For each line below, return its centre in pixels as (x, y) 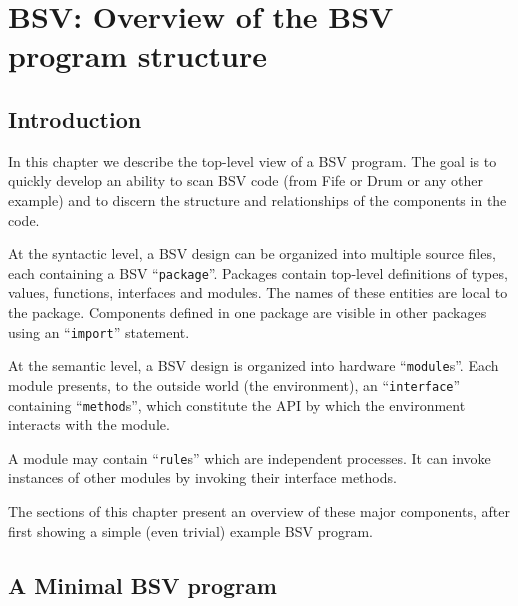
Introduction (75, 118)
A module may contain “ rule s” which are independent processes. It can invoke (249, 457)
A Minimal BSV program (142, 584)
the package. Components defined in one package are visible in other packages (247, 311)
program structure (137, 55)
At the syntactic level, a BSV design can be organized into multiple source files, (252, 253)
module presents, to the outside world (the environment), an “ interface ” (234, 384)
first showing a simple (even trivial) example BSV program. (190, 530)
